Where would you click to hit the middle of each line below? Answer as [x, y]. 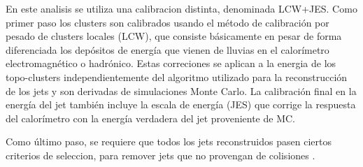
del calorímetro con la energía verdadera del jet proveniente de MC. [150, 118]
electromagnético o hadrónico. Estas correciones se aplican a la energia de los [171, 63]
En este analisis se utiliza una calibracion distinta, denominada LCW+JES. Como [181, 8]
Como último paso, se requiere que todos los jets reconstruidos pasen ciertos [169, 141]
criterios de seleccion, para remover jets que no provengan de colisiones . [161, 155]
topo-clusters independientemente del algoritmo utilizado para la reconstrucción [177, 77]
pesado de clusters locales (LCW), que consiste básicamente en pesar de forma [174, 36]
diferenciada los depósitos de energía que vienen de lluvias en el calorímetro [168, 49]
